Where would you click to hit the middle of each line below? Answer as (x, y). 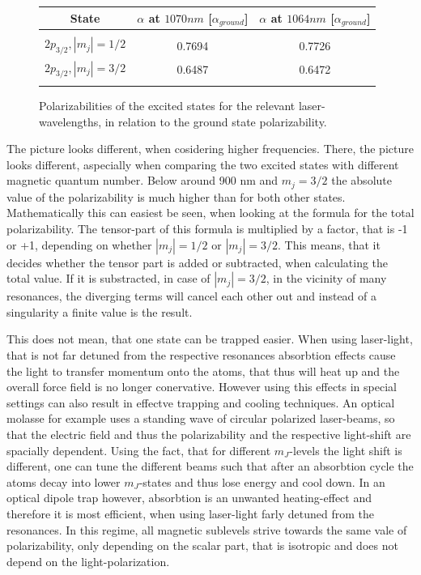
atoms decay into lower (64, 481)
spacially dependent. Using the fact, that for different (139, 450)
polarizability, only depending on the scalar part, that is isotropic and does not (202, 545)
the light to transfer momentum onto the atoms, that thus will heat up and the (203, 371)
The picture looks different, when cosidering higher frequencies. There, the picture (210, 149)
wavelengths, (70, 121)
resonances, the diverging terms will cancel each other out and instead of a (191, 296)
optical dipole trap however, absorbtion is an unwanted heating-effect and (189, 498)
